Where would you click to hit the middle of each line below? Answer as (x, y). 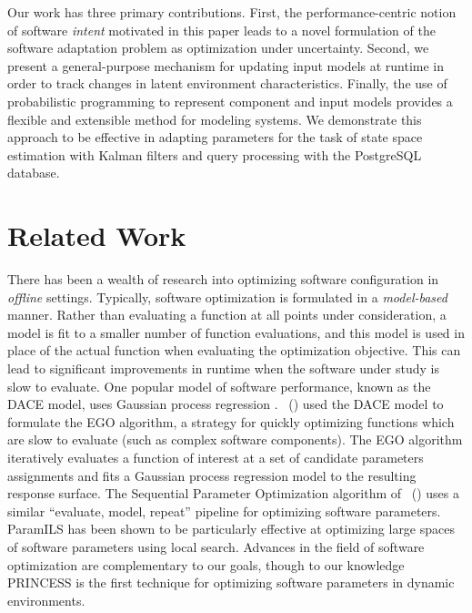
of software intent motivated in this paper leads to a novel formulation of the (221, 30)
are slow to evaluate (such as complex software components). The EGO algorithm (235, 439)
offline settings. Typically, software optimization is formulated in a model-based (227, 296)
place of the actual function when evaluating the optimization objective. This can (234, 350)
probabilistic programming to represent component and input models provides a (230, 101)
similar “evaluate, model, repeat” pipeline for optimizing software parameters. (224, 511)
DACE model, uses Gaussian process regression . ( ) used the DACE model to (226, 404)
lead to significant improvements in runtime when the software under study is (223, 368)
